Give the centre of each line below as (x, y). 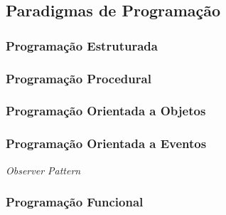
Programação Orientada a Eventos (106, 143)
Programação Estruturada (82, 45)
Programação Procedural (79, 78)
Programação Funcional (75, 202)
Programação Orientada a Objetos (106, 111)
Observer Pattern (43, 170)
